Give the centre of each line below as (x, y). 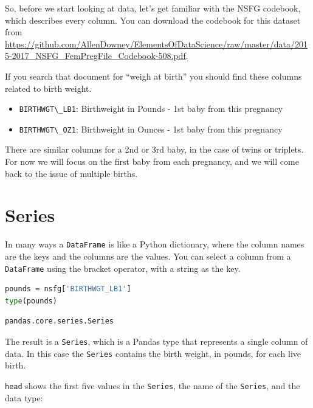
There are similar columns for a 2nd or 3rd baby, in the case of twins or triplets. (154, 149)
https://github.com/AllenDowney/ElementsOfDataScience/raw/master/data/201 (156, 43)
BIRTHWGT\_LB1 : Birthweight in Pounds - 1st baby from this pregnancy (151, 109)
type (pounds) (31, 301)
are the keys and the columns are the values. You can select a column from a (148, 256)
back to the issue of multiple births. (71, 173)
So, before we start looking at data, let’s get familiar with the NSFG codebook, (153, 8)
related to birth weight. (48, 88)
